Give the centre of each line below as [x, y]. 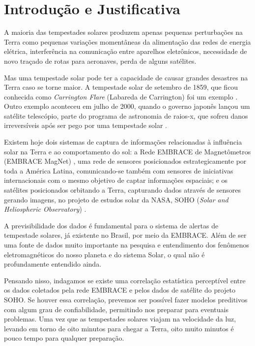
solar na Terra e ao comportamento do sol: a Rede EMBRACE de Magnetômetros [127, 151]
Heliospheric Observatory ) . [45, 209]
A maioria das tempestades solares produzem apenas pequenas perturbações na [124, 32]
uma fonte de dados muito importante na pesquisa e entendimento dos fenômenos [127, 245]
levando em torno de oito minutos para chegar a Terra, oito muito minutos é [119, 328]
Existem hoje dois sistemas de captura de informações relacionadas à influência [123, 142]
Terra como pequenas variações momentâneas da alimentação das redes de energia [127, 41]
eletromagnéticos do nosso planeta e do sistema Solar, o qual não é [104, 254]
